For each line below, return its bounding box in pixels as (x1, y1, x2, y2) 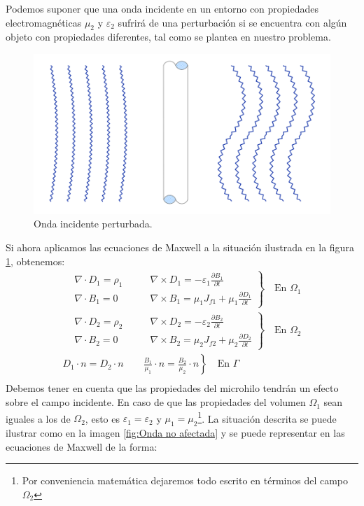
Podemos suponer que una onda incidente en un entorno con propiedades (6, 1, 319, 15)
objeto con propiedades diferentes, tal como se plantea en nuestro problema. (6, 29, 331, 44)
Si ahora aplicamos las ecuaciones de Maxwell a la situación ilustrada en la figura (6, 239, 354, 254)
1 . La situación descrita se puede (197, 409, 337, 426)
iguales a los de (6, 411, 71, 426)
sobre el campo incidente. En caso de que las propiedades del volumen (6, 395, 306, 409)
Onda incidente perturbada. (34, 216, 153, 231)
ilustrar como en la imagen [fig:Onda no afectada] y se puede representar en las (6, 426, 345, 440)
